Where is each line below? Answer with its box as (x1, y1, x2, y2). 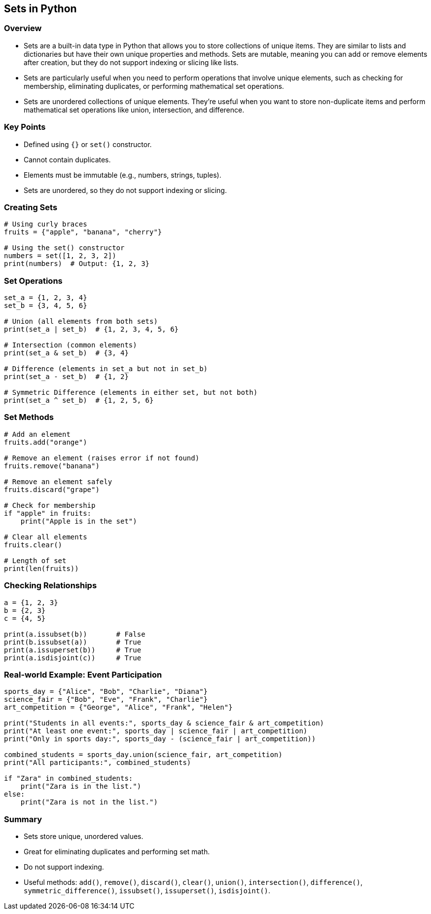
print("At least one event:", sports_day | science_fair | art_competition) (4, 727, 308, 735)
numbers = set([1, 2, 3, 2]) (4, 252, 116, 260)
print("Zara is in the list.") (20, 782, 142, 791)
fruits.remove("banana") (4, 461, 100, 470)
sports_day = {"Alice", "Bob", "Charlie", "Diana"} (4, 687, 208, 696)
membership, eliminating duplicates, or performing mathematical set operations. (24, 81, 284, 90)
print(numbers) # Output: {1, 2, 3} (4, 260, 150, 268)
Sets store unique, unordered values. (24, 832, 144, 841)
